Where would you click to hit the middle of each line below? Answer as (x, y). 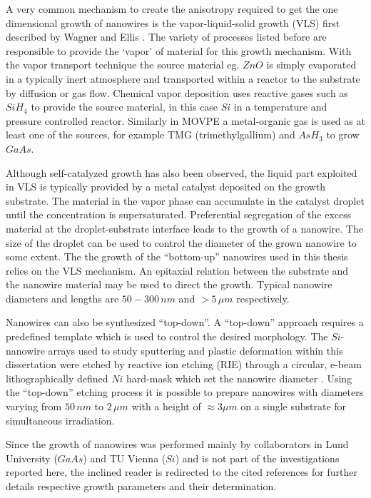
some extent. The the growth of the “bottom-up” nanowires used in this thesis (177, 256)
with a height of (166, 406)
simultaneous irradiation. (60, 420)
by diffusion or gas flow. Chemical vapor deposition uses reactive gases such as (177, 92)
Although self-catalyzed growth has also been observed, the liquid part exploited (182, 172)
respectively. (263, 298)
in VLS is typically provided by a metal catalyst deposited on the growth (166, 187)
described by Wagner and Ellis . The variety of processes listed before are (166, 37)
